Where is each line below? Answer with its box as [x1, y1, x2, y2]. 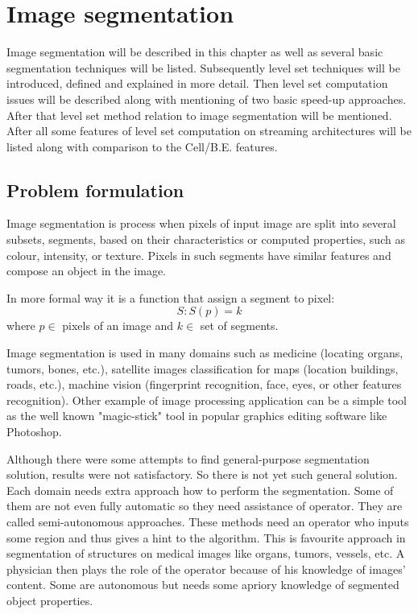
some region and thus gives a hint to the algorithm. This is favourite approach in [6, 529, 406, 546]
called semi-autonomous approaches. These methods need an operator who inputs [6, 513, 409, 530]
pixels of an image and [62, 317, 174, 334]
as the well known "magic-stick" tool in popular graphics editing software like [6, 407, 387, 424]
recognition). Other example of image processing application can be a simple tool [6, 391, 407, 408]
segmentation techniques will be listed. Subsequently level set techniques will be [6, 59, 400, 76]
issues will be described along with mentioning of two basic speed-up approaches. [6, 90, 407, 107]
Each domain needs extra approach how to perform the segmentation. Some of [6, 481, 394, 498]
